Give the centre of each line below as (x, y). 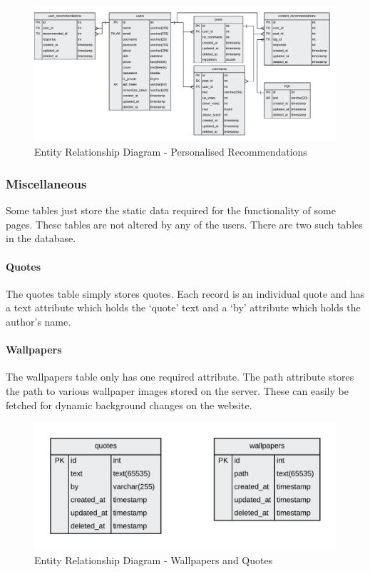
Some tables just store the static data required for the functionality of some (171, 210)
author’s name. (38, 322)
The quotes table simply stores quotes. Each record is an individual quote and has (185, 293)
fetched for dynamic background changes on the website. (129, 405)
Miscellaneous (46, 183)
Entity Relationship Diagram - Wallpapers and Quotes (154, 560)
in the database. (41, 238)
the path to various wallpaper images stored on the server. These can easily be (177, 391)
